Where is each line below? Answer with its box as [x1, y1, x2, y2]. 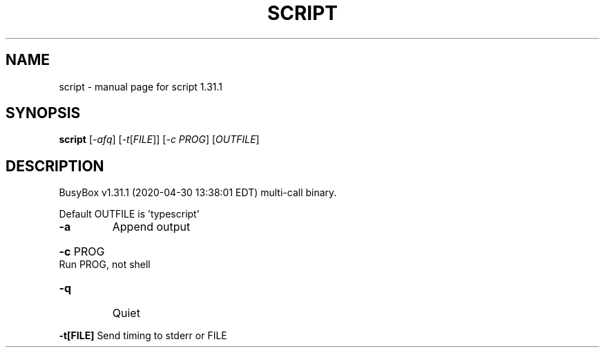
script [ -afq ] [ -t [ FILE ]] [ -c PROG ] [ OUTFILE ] [59, 133, 260, 146]
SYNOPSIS [6, 104, 81, 122]
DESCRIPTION [6, 157, 104, 175]
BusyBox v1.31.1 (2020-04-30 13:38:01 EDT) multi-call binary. [59, 187, 337, 199]
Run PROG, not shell [59, 258, 151, 271]
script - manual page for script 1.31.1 [59, 80, 223, 93]
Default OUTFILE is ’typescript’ [59, 208, 200, 220]
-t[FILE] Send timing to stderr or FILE [59, 330, 227, 342]
